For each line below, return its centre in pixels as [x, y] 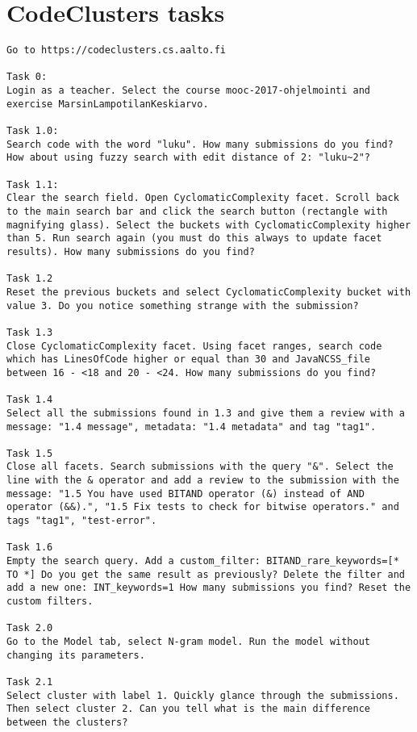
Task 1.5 [30, 453]
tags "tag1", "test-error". [82, 521]
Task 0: [27, 77]
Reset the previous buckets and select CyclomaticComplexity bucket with [209, 292]
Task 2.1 [30, 682]
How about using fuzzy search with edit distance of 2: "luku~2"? [189, 158]
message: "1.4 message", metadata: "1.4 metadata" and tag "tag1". [192, 427]
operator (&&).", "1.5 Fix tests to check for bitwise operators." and [203, 507]
